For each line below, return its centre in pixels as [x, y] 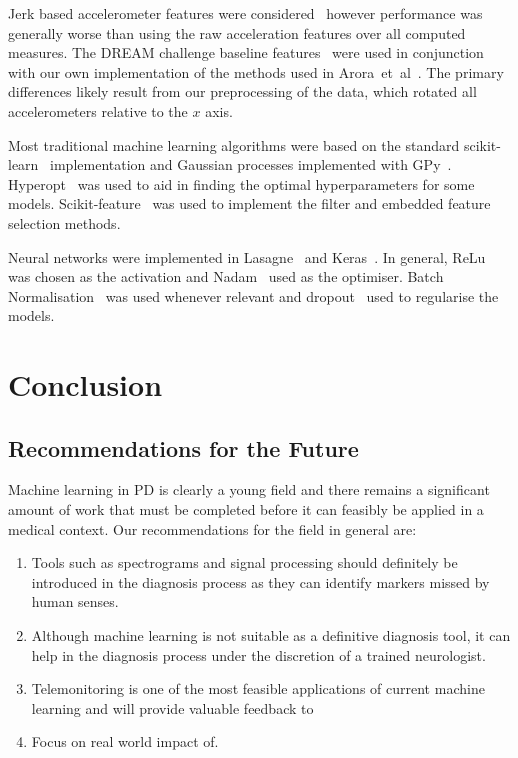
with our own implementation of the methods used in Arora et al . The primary [256, 71]
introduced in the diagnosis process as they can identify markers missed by [260, 581]
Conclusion [85, 384]
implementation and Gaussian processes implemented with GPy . [251, 164]
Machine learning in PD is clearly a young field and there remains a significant [249, 489]
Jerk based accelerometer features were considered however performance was [245, 13]
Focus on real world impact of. [125, 741]
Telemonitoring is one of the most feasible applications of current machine [258, 688]
